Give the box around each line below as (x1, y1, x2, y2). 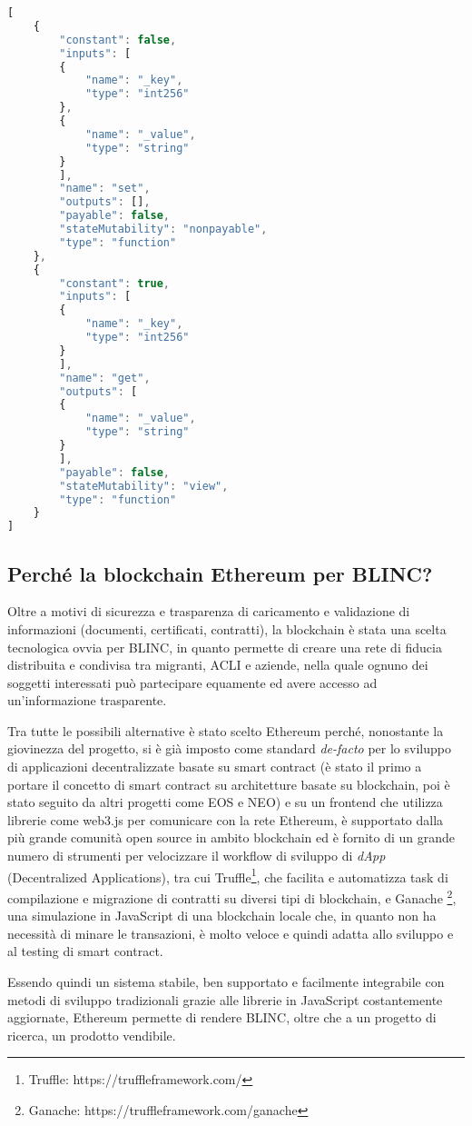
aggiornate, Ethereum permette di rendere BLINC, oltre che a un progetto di (7, 1008, 437, 1027)
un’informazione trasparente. (7, 691, 167, 710)
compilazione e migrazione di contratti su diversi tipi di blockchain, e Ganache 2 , (7, 885, 457, 907)
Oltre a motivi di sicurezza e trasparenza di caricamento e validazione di (7, 602, 410, 621)
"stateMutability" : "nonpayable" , (59, 223, 268, 235)
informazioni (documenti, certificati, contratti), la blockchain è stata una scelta (7, 619, 447, 638)
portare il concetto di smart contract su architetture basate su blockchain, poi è (7, 774, 450, 793)
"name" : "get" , (59, 371, 151, 384)
